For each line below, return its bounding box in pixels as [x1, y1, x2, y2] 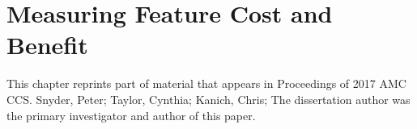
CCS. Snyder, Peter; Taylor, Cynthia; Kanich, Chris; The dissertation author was [6, 90, 411, 107]
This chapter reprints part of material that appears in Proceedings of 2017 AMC [6, 75, 406, 92]
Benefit [6, 28, 88, 61]
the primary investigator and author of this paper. [6, 106, 256, 123]
